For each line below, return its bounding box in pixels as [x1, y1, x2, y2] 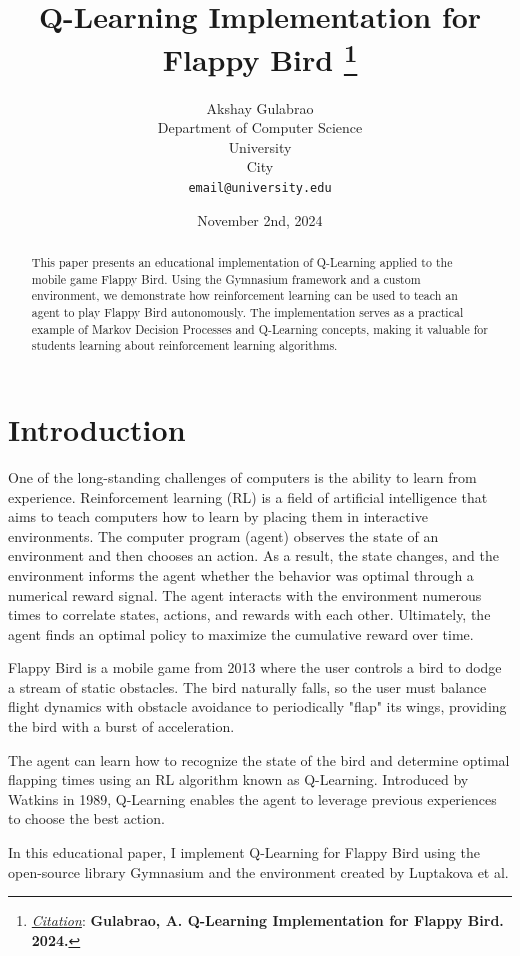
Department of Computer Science [157, 117, 363, 138]
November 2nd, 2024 [197, 209, 323, 230]
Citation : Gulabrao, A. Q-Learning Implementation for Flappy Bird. [31, 910, 504, 931]
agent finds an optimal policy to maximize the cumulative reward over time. [8, 623, 474, 644]
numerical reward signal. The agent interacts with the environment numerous [8, 584, 482, 605]
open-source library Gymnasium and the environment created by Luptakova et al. [8, 861, 509, 882]
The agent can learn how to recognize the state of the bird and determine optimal [8, 749, 510, 770]
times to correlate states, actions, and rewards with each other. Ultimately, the [8, 604, 491, 625]
